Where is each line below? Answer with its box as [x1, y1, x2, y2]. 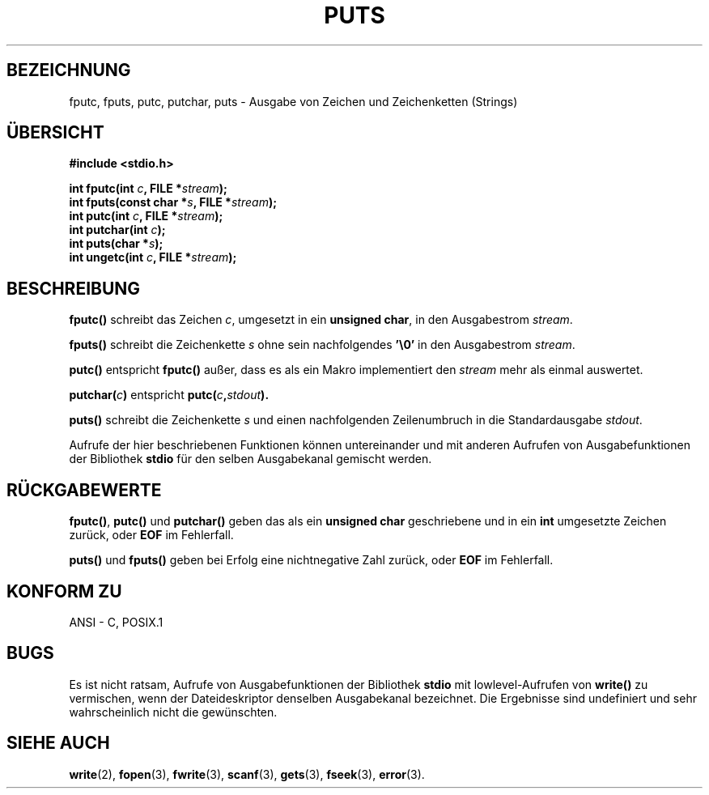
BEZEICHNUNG [6, 60, 131, 81]
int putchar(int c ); [69, 223, 166, 237]
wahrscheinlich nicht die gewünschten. [69, 704, 278, 719]
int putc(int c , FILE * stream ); [69, 209, 223, 223]
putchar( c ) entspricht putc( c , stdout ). [69, 388, 270, 402]
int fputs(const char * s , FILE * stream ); [69, 195, 277, 210]
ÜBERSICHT [6, 122, 104, 143]
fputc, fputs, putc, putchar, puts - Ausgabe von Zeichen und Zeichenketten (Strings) [69, 94, 518, 108]
